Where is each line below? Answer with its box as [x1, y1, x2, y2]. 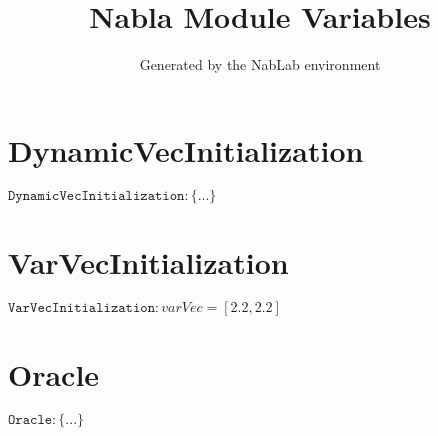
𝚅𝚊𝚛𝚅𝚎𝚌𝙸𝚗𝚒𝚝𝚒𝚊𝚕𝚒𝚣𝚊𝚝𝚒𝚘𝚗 [8, 300, 155, 315]
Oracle [8, 353, 100, 394]
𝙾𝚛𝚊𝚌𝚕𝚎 [8, 412, 53, 427]
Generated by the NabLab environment [139, 54, 381, 75]
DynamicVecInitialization [8, 129, 364, 170]
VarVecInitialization [8, 241, 289, 282]
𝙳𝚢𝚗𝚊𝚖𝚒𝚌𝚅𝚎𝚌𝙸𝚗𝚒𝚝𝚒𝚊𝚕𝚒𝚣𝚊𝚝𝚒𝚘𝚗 [8, 188, 185, 203]
